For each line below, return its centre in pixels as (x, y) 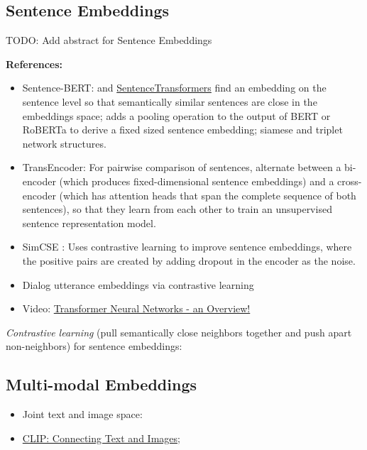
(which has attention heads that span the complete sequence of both (208, 195)
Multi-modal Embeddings (101, 384)
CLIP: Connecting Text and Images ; (101, 438)
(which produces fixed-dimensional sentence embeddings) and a (197, 181)
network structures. (64, 143)
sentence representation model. (89, 223)
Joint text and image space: (82, 414)
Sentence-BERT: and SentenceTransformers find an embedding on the (174, 88)
